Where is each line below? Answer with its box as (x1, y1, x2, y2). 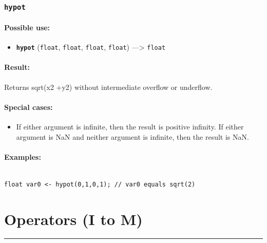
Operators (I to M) (4, 208, 143, 229)
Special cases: (4, 101, 53, 112)
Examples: (4, 151, 41, 162)
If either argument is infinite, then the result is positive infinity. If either (16, 121, 244, 132)
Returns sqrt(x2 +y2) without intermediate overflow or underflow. (4, 81, 213, 92)
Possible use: (4, 22, 50, 32)
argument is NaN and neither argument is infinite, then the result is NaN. (16, 131, 249, 142)
